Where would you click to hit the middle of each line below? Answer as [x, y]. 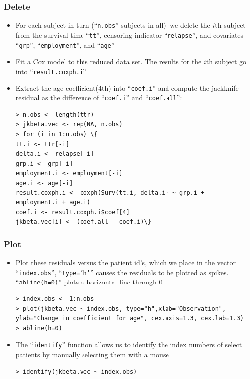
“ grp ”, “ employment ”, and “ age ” [65, 45]
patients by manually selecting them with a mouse [92, 354]
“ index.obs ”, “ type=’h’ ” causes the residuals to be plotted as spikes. [122, 272]
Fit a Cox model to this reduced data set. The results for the [109, 61]
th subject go [226, 61]
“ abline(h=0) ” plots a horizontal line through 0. [90, 282]
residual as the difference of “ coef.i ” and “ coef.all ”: [99, 98]
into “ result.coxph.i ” [51, 71]
